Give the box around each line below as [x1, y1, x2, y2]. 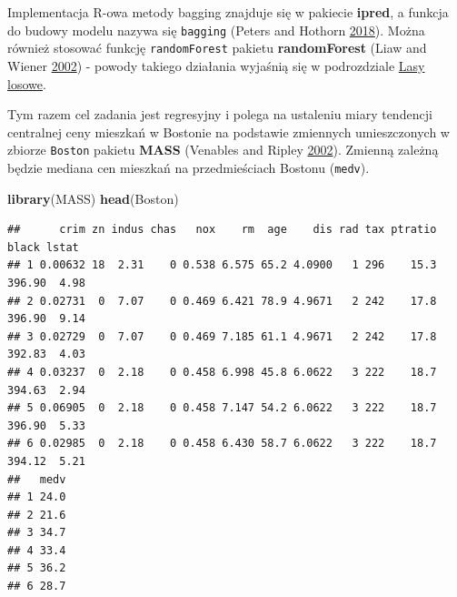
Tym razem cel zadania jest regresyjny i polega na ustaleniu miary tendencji [7, 105, 432, 124]
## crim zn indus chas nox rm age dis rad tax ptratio [7, 223, 437, 237]
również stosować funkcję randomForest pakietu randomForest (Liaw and [7, 38, 427, 57]
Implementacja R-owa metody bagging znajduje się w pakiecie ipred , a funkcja [7, 3, 449, 21]
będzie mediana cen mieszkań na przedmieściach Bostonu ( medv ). [7, 157, 370, 177]
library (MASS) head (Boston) [7, 188, 179, 207]
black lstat [7, 240, 79, 254]
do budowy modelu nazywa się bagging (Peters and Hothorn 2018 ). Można [7, 20, 425, 39]
